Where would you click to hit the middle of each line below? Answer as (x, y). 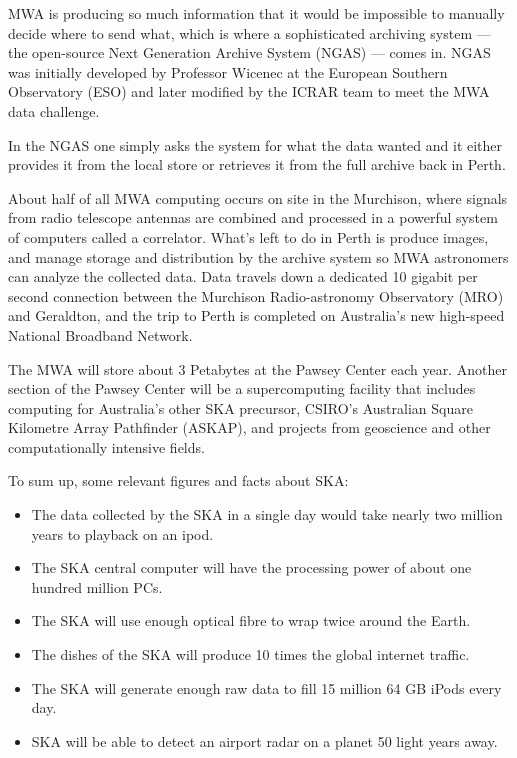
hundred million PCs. (97, 586)
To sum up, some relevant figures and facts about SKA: (178, 480)
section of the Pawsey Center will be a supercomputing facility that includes (242, 388)
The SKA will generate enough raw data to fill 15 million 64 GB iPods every (266, 687)
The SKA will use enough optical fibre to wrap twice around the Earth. (251, 620)
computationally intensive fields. (106, 446)
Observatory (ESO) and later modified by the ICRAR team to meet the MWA (249, 91)
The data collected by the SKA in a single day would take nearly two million (267, 514)
